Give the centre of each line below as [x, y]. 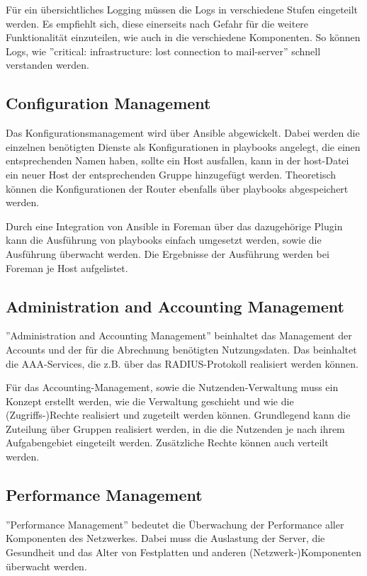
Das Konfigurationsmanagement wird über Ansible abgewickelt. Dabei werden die [183, 133]
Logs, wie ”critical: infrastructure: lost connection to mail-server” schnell [163, 51]
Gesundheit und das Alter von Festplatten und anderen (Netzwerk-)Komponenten [183, 552]
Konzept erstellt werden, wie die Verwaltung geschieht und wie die [150, 401]
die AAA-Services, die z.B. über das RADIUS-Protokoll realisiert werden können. [182, 363]
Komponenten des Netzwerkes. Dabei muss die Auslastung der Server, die [165, 538]
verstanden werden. [47, 65]
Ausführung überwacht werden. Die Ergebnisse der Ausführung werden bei [168, 253]
